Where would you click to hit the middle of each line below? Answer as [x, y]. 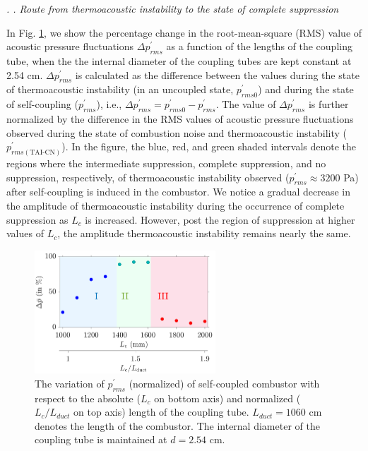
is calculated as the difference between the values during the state [217, 74]
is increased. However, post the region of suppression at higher [220, 219]
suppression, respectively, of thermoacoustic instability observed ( [148, 177]
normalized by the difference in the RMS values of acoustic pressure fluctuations [180, 118]
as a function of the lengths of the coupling [259, 46]
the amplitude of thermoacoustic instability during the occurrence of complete [176, 205]
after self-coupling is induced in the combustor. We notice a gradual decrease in [178, 192]
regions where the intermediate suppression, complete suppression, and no [166, 163]
